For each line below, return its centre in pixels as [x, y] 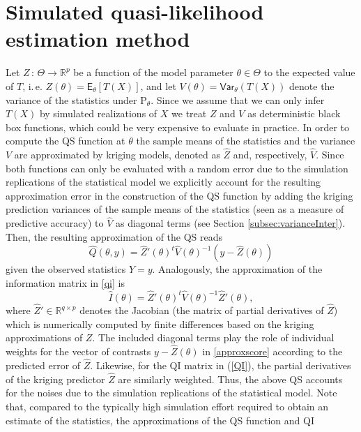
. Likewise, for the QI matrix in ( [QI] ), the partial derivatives [221, 365]
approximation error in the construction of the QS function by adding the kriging [179, 195]
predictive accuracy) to [55, 223]
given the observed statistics [66, 269]
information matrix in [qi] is [65, 283]
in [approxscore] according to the [272, 351]
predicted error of [43, 365]
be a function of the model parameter [153, 72]
